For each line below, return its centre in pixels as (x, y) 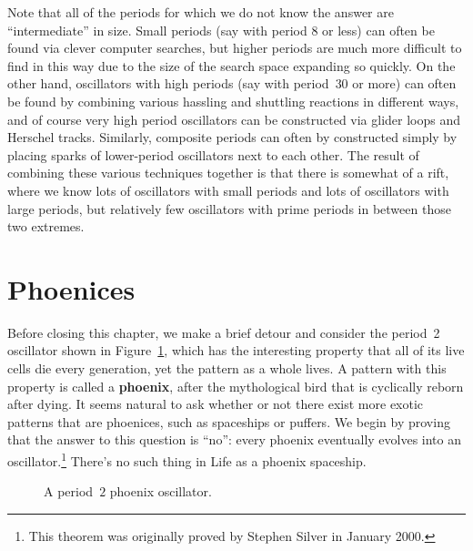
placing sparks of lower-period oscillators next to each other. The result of (213, 154)
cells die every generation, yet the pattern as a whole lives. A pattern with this (227, 368)
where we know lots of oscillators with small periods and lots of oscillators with (228, 190)
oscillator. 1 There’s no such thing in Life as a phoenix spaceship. (187, 459)
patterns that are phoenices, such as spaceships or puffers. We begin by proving (229, 421)
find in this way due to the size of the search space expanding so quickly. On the (231, 65)
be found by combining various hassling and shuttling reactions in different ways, (233, 101)
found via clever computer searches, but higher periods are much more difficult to (235, 48)
